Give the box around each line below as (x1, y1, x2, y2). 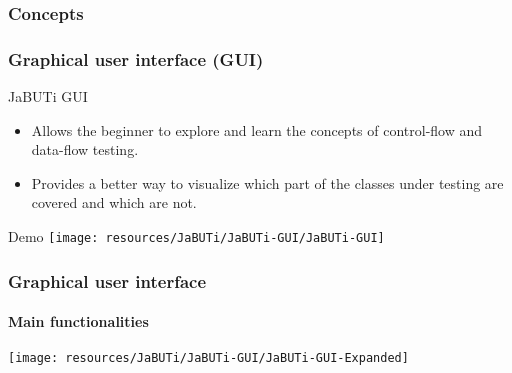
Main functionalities (8, 311, 149, 332)
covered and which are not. (31, 192, 197, 213)
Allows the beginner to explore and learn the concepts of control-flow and (31, 119, 483, 140)
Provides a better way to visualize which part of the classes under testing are (31, 172, 504, 193)
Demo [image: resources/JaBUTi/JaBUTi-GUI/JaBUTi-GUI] (8, 226, 385, 247)
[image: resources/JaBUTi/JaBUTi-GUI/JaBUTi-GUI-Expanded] (8, 351, 409, 366)
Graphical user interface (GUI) (8, 46, 264, 71)
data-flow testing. (31, 139, 139, 160)
